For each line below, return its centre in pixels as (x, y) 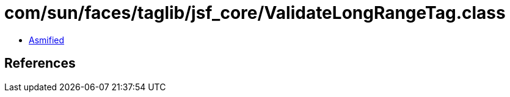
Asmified (47, 40)
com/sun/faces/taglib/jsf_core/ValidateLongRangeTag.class (255, 13)
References (40, 63)
